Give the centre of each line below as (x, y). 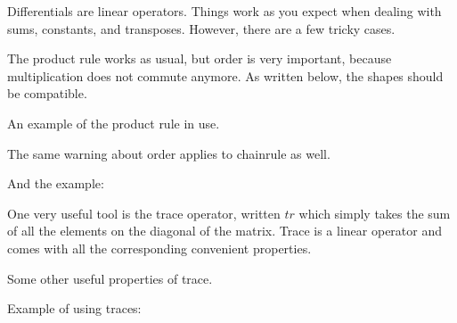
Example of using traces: (74, 308)
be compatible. (47, 93)
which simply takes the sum (375, 213)
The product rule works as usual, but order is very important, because (200, 58)
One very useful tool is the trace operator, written (144, 213)
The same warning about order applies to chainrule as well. (169, 153)
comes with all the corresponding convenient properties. (159, 248)
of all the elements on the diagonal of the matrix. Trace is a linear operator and (225, 231)
